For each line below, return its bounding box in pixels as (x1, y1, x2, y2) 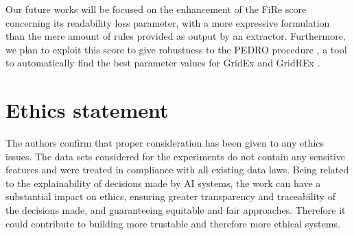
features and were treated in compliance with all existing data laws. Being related (5, 162, 349, 177)
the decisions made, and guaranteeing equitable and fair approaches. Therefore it (5, 203, 346, 217)
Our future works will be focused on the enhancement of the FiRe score (5, 2, 307, 16)
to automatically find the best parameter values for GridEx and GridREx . (5, 55, 320, 70)
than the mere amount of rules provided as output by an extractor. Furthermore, (5, 29, 346, 43)
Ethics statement (5, 96, 169, 124)
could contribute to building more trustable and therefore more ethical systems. (5, 216, 340, 230)
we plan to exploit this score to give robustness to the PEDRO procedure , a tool (5, 42, 347, 56)
